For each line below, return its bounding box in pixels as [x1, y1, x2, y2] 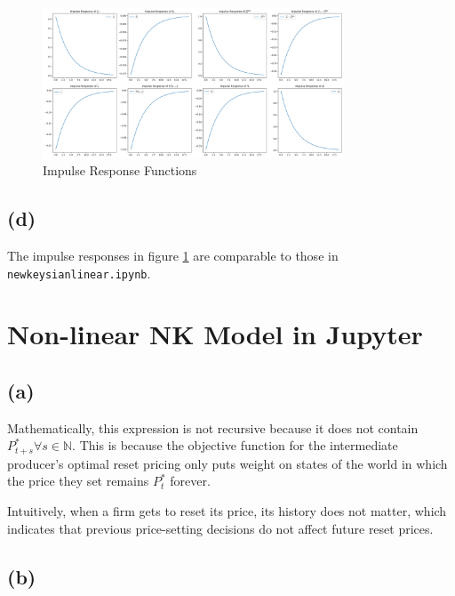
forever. [170, 471, 211, 490]
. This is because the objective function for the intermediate [72, 436, 398, 455]
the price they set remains [7, 471, 149, 490]
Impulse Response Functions [43, 161, 197, 180]
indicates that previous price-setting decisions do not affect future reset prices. [7, 519, 434, 537]
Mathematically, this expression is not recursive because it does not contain [7, 418, 419, 437]
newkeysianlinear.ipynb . [7, 263, 151, 282]
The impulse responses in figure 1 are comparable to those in [7, 246, 339, 264]
